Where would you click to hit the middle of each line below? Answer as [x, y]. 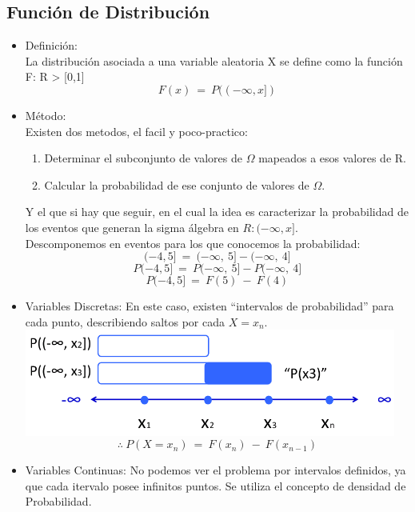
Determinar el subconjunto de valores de [144, 158]
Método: [46, 115]
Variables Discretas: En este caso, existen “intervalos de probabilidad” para [209, 306]
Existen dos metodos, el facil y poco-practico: [136, 131]
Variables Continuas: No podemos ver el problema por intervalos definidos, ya [215, 470]
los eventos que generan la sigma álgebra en [132, 227]
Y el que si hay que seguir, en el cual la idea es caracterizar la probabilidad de [217, 212]
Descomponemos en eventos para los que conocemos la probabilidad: [193, 243]
